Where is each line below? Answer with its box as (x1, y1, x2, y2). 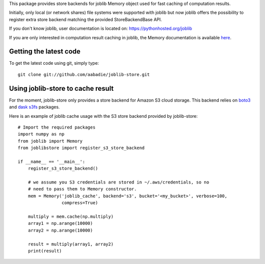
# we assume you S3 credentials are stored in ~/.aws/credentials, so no (27, 180, 210, 185)
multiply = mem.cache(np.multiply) (27, 214, 114, 219)
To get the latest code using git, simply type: (9, 60, 99, 66)
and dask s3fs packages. (9, 104, 60, 110)
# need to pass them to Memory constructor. (27, 186, 137, 192)
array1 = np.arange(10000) (27, 221, 93, 226)
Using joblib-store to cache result (9, 84, 114, 93)
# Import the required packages (18, 124, 96, 130)
